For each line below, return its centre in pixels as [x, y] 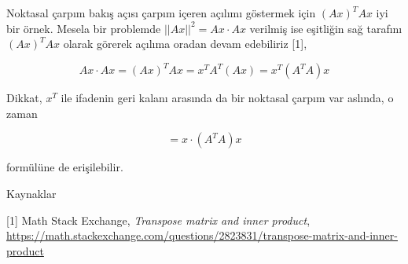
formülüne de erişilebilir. [65, 167]
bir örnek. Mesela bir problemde [84, 28]
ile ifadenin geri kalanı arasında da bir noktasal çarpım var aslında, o [227, 98]
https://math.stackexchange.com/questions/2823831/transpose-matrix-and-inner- [202, 235]
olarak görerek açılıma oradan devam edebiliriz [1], [185, 44]
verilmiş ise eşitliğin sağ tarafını [326, 28]
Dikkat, [24, 98]
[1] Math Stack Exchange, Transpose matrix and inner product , [158, 220]
